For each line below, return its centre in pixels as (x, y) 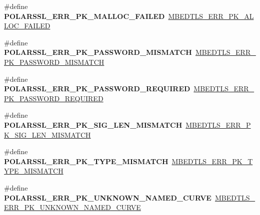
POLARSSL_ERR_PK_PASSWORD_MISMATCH (98, 52)
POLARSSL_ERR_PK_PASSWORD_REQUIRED (97, 89)
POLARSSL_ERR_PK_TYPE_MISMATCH (86, 161)
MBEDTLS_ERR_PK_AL (211, 16)
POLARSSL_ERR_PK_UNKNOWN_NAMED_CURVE (108, 197)
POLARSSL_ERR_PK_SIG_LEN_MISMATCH (93, 124)
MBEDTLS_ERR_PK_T (212, 161)
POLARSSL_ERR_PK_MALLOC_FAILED (84, 16)
